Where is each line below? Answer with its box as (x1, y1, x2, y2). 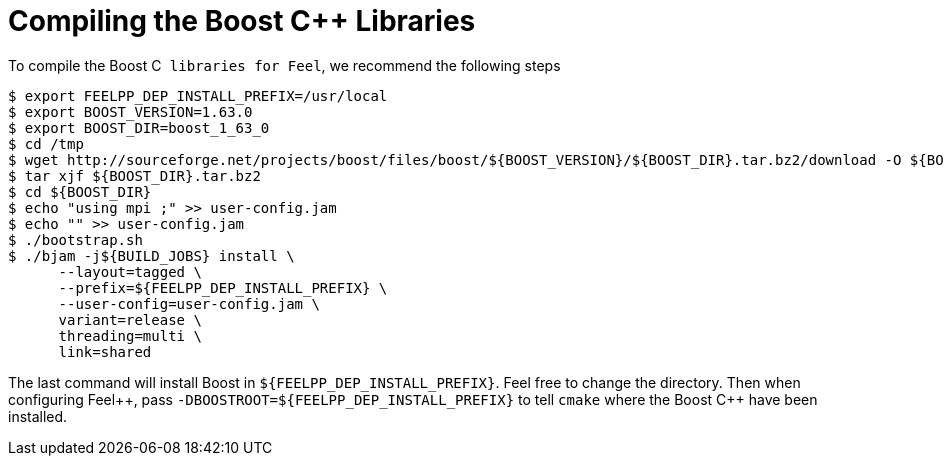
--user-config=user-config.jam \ (58, 295, 320, 312)
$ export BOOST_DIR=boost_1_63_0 (8, 119, 270, 136)
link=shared (58, 343, 152, 360)
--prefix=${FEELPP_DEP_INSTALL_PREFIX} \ (58, 279, 388, 296)
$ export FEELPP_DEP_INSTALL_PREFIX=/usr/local (8, 87, 388, 104)
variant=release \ (58, 311, 202, 328)
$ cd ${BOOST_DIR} (8, 183, 152, 200)
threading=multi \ (58, 327, 202, 344)
